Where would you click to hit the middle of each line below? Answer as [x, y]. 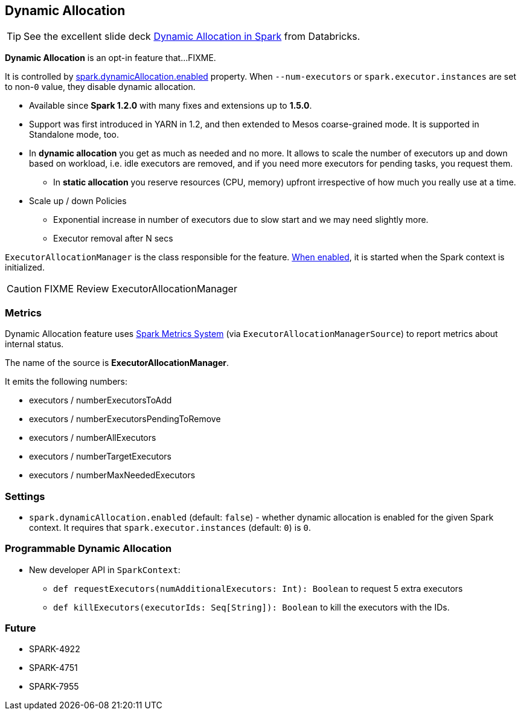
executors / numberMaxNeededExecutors [112, 475]
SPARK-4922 [55, 649]
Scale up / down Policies [78, 201]
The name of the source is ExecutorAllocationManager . [117, 363]
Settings [25, 496]
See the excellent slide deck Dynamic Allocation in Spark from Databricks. [192, 37]
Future [21, 628]
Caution [24, 289]
